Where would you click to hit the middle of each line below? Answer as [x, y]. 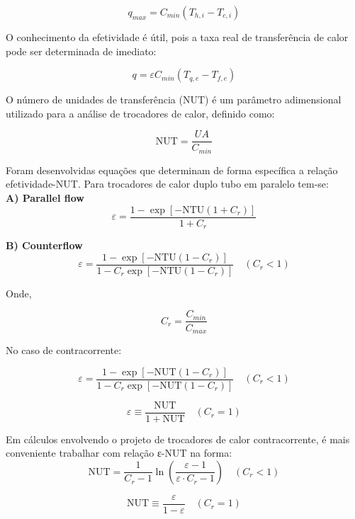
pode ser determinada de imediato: [81, 51]
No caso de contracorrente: [64, 349]
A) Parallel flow [45, 198]
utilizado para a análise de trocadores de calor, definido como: [140, 113]
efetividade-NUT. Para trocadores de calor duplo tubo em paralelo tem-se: [167, 184]
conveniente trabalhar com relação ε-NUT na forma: [119, 453]
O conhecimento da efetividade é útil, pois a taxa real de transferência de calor [177, 37]
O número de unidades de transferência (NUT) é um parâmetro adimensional [174, 99]
